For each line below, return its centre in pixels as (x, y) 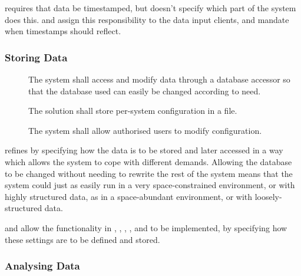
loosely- (268, 196)
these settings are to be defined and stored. (82, 239)
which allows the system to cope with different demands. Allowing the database (148, 161)
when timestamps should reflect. (63, 31)
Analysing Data (42, 266)
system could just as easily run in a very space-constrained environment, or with (150, 185)
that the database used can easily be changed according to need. (145, 91)
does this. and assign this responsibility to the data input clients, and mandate (147, 19)
